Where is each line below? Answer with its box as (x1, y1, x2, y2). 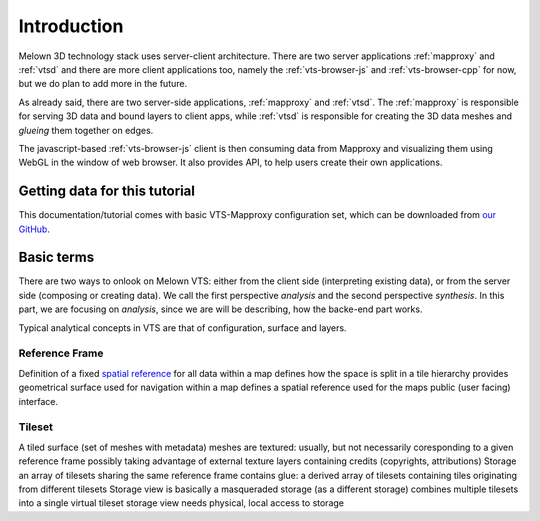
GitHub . (18, 223, 50, 235)
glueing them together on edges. (18, 124, 154, 136)
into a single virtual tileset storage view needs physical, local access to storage (18, 497, 345, 509)
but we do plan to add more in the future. (18, 78, 188, 90)
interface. (18, 395, 59, 407)
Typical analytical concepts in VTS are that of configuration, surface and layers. (18, 321, 347, 334)
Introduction (18, 15, 124, 37)
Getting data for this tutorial (18, 183, 195, 200)
